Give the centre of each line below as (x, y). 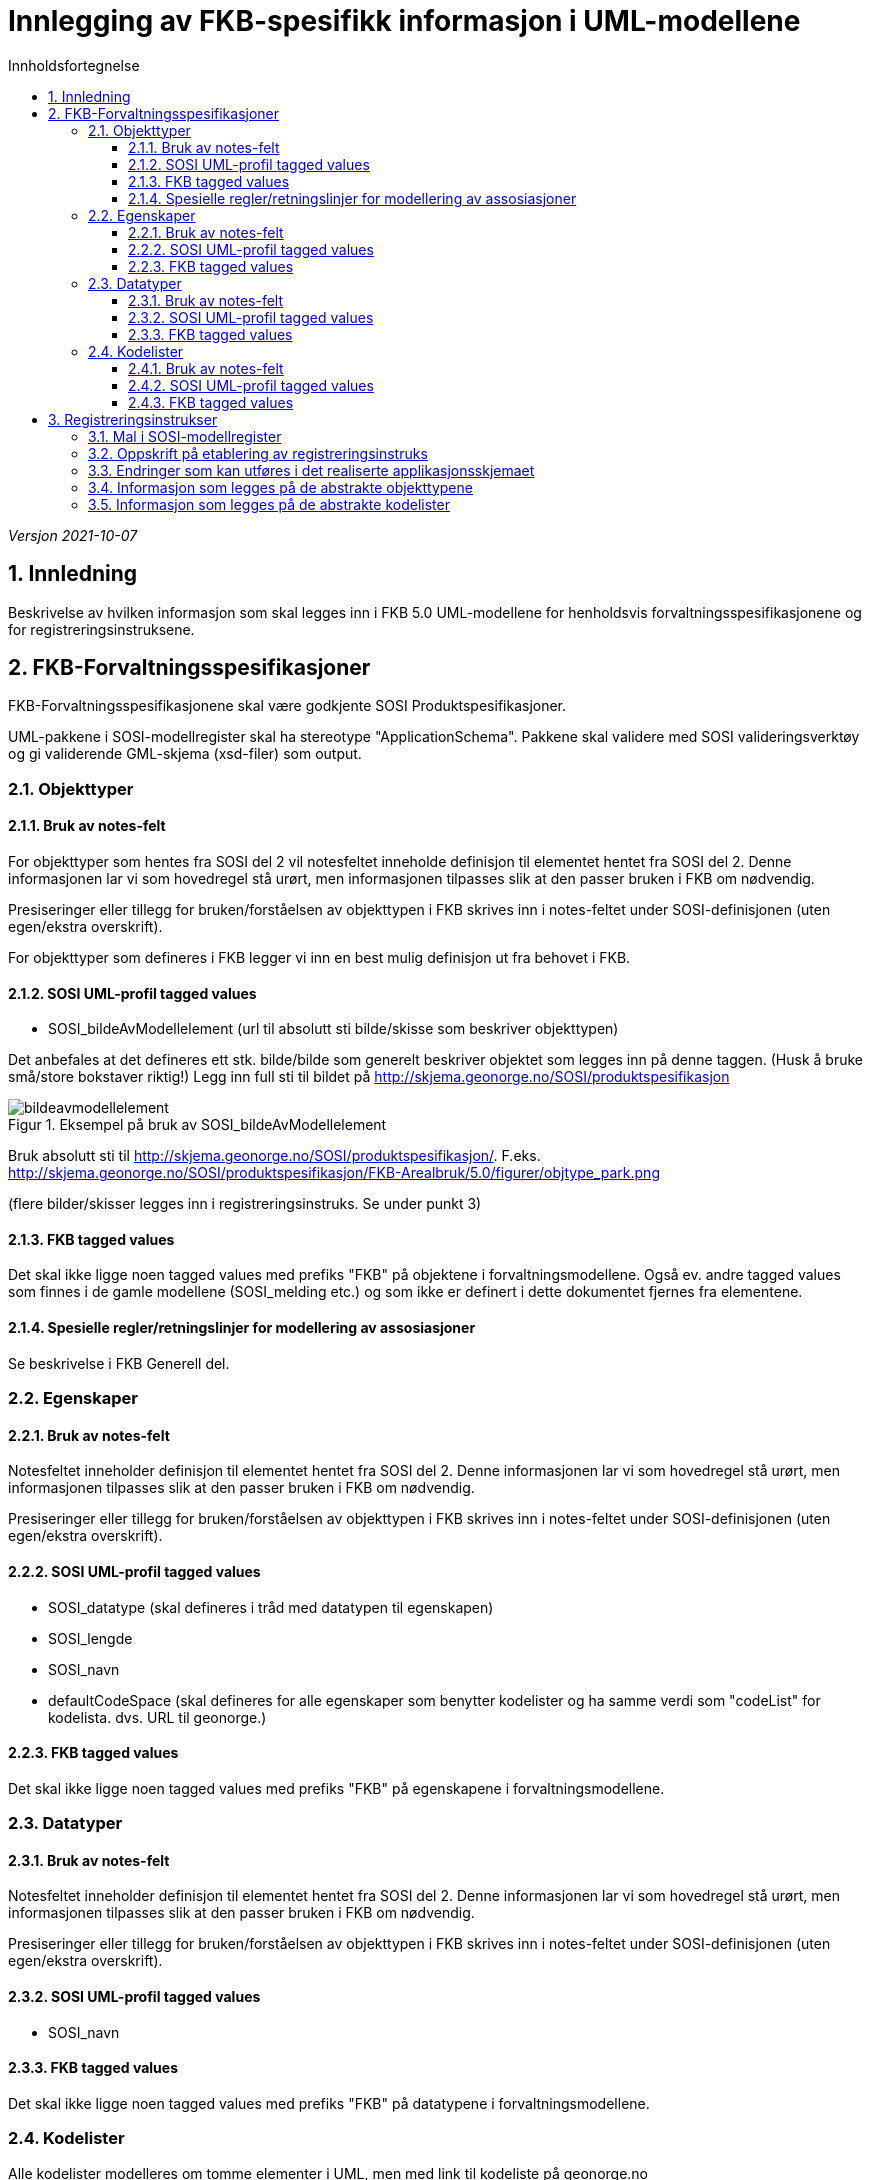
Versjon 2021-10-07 (73, 535)
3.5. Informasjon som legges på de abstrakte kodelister (269, 504)
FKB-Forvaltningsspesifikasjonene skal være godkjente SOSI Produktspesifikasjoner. (287, 706)
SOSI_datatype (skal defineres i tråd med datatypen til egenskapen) (271, 1607)
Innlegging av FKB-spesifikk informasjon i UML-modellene (404, 21)
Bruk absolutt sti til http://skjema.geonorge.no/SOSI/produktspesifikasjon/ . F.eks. (274, 1156)
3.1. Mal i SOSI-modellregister (185, 436)
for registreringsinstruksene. (101, 629)
